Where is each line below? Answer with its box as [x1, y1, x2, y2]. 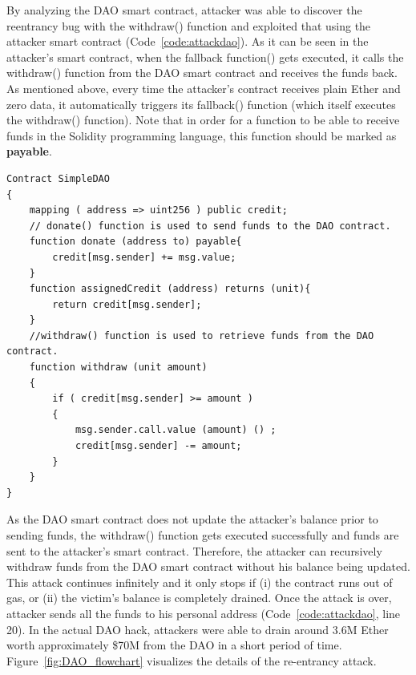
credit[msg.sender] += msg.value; [52, 251, 236, 263]
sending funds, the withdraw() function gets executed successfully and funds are [6, 527, 399, 543]
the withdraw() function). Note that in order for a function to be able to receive [6, 111, 400, 128]
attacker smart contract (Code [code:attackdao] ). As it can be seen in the [6, 33, 369, 50]
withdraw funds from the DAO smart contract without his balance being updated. [6, 558, 410, 575]
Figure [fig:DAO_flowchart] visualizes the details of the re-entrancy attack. [6, 652, 377, 669]
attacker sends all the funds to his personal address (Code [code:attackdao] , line [6, 604, 401, 621]
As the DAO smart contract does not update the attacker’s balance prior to [6, 511, 378, 527]
